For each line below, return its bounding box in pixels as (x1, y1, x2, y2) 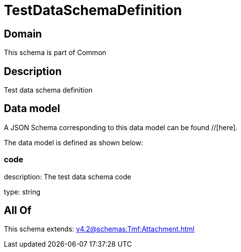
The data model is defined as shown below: (4, 138, 143, 147)
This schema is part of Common (4, 48, 106, 57)
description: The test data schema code (4, 172, 131, 181)
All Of (4, 204, 32, 217)
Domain (4, 27, 42, 40)
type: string (4, 187, 41, 196)
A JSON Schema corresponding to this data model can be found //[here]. (4, 123, 238, 132)
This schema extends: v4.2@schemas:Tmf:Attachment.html (4, 225, 195, 233)
